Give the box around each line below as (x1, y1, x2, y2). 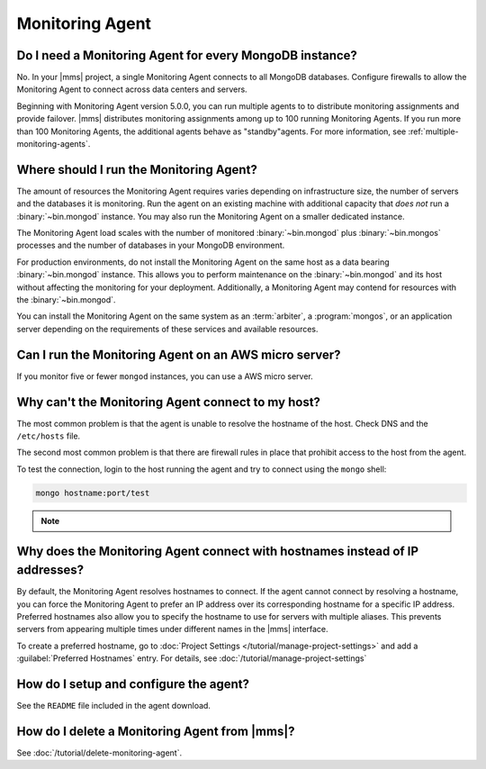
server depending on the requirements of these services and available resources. (16, 323, 319, 334)
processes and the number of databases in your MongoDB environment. (16, 240, 285, 251)
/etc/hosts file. (16, 430, 81, 441)
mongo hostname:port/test (35, 487, 150, 498)
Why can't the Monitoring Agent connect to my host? (16, 394, 321, 410)
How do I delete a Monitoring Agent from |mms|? (16, 723, 295, 738)
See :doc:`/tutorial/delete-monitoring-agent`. (16, 747, 183, 758)
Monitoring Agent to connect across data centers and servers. (16, 84, 247, 95)
